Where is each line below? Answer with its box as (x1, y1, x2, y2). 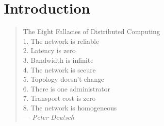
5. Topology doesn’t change (23, 74, 104, 84)
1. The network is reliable (23, 36, 99, 46)
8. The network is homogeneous (23, 102, 117, 112)
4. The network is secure (23, 64, 96, 74)
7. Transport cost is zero (23, 93, 96, 103)
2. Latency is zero (23, 45, 76, 55)
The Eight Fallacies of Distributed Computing (23, 26, 160, 36)
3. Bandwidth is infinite (23, 54, 94, 65)
